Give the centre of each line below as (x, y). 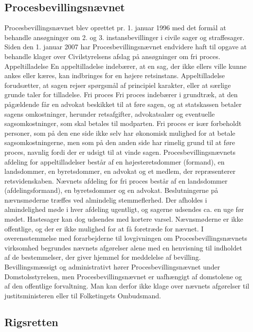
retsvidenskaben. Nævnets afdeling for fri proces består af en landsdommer (116, 180)
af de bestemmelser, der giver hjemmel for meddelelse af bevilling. (103, 257)
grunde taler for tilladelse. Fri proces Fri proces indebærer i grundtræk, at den (121, 94)
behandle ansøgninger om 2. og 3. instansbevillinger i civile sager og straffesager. (125, 37)
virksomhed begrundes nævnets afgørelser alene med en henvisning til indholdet (123, 247)
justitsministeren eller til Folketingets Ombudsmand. (83, 295)
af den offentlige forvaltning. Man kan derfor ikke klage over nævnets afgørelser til (127, 286)
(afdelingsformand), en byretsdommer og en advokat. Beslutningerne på (111, 190)
